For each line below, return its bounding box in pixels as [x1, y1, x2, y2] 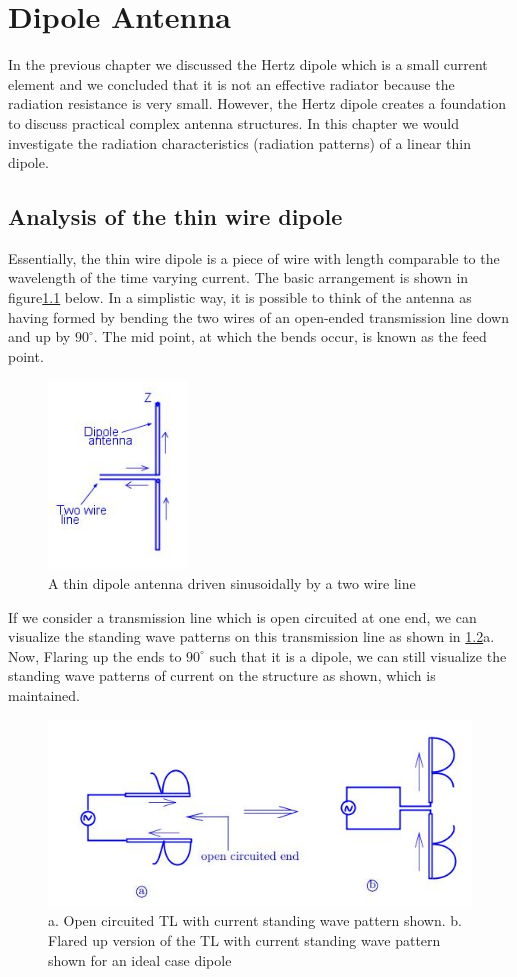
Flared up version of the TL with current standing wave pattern [48, 930, 441, 951]
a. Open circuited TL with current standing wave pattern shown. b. [48, 910, 462, 931]
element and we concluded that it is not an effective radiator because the [8, 73, 455, 94]
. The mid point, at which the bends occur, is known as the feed [93, 326, 487, 347]
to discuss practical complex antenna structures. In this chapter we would [8, 112, 459, 133]
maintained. [8, 684, 80, 705]
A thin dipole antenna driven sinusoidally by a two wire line [48, 573, 416, 594]
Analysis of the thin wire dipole [8, 201, 343, 232]
